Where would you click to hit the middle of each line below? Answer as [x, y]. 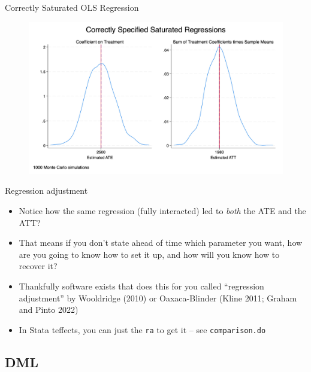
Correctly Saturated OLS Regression [72, 7]
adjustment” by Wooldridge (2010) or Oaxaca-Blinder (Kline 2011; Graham [158, 298]
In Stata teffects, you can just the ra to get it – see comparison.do [142, 329]
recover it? [38, 266]
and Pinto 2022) [49, 310]
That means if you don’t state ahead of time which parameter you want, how [161, 243]
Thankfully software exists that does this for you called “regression [141, 286]
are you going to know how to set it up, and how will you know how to [149, 254]
